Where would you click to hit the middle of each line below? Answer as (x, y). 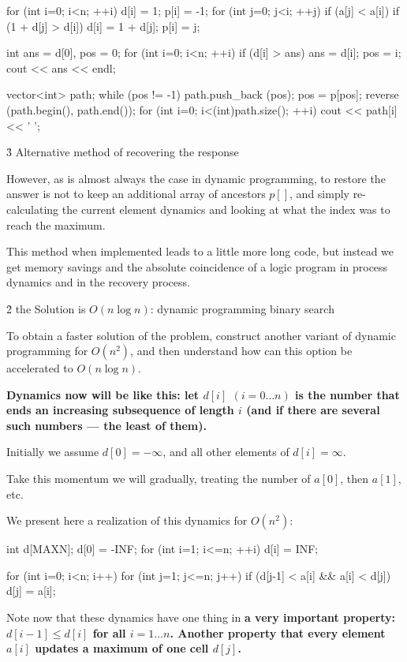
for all (109, 632)
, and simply (319, 194)
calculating (33, 209)
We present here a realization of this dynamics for (127, 520)
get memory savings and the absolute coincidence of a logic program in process (197, 266)
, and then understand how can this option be (241, 351)
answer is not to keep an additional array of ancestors (136, 194)
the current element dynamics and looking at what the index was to (226, 209)
